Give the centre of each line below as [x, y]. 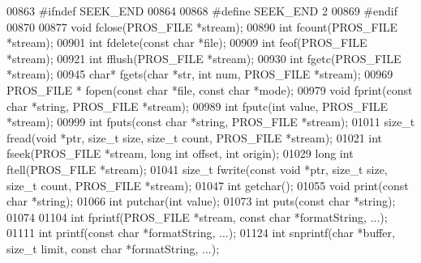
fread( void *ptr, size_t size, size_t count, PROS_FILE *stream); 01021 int [195, 137]
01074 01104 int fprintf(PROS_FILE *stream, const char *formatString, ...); [197, 216]
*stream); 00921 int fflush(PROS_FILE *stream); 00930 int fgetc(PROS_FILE [204, 58]
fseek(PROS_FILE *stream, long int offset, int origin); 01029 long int [180, 153]
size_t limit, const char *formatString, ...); [113, 248]
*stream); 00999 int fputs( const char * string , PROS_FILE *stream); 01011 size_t [211, 122]
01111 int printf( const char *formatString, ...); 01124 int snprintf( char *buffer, [201, 233]
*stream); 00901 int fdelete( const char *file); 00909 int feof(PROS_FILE [187, 42]
